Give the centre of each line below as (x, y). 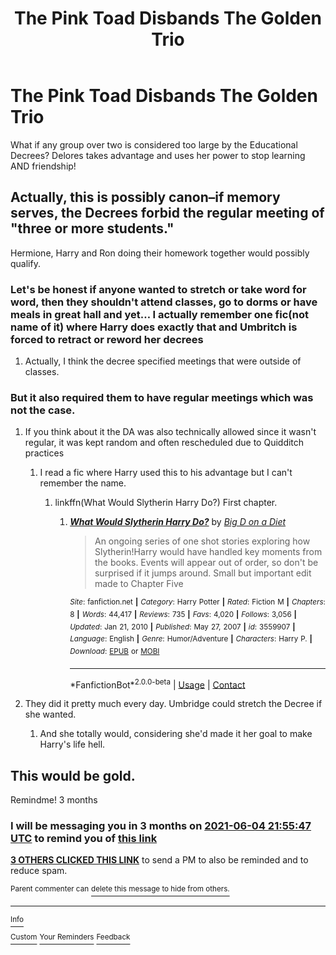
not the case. (43, 410)
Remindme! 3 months (54, 800)
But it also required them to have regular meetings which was (162, 397)
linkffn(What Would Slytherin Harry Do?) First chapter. (166, 503)
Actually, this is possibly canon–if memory (145, 197)
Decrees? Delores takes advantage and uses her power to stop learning (158, 155)
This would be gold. (73, 775)
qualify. (25, 263)
